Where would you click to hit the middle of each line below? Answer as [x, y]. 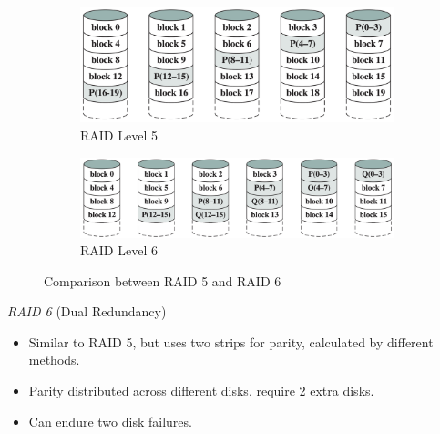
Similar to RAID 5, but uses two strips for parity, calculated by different [231, 341]
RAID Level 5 [119, 134]
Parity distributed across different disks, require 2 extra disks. [201, 391]
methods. [54, 360]
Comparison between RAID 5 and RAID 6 [163, 280]
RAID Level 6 [119, 250]
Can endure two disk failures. [110, 421]
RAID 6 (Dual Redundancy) [87, 311]
